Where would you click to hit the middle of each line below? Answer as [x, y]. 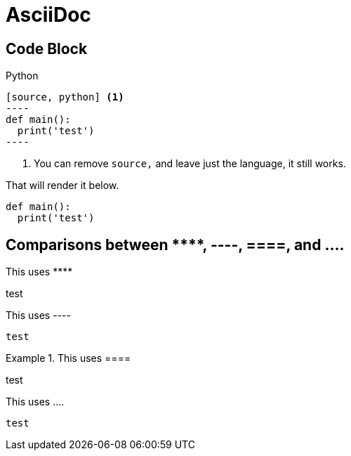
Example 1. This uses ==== [68, 358]
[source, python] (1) [65, 97]
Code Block [47, 48]
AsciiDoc [48, 15]
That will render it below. [62, 185]
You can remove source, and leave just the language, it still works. [190, 164]
